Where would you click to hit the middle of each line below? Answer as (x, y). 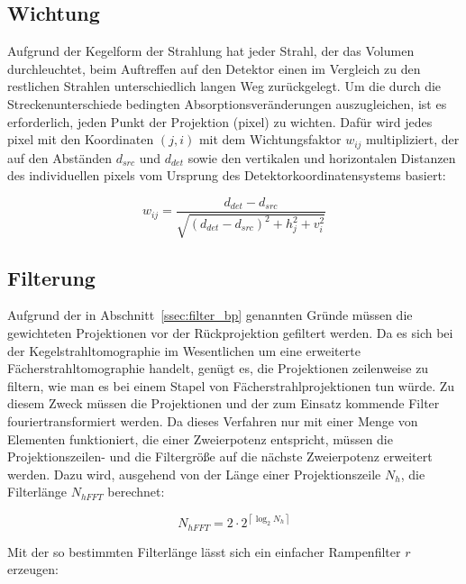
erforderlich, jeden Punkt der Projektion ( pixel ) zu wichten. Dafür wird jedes (220, 121)
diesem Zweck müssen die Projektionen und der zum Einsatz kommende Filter (224, 403)
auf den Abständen (59, 157)
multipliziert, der (413, 139)
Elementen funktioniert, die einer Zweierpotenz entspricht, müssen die (200, 438)
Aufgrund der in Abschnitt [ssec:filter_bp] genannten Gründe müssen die (210, 315)
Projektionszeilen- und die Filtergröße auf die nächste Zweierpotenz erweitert (220, 456)
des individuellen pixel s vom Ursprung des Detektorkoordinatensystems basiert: (227, 175)
